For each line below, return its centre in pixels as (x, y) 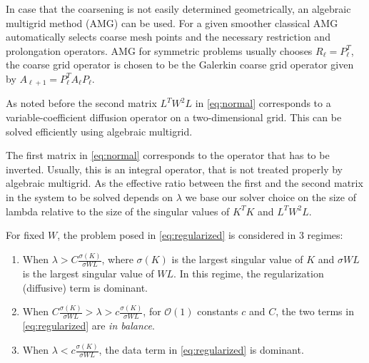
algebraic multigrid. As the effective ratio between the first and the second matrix (184, 183)
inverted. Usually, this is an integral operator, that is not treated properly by (174, 169)
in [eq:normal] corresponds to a (263, 103)
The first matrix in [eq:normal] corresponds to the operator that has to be (168, 155)
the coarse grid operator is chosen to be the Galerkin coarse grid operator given (180, 65)
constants (218, 311)
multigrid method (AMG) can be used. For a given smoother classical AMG (172, 22)
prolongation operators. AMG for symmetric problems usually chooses (159, 50)
